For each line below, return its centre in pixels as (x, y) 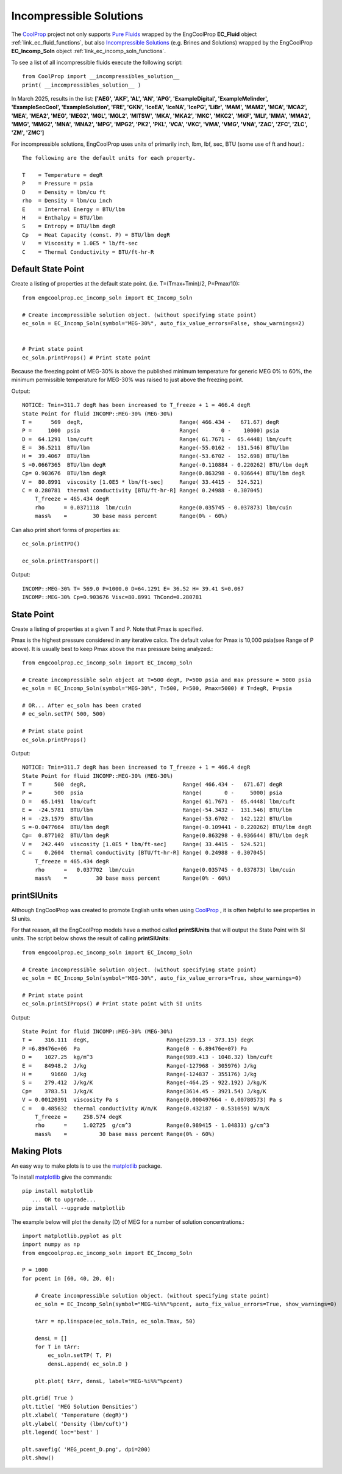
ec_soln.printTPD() (51, 544)
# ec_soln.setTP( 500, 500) (64, 714)
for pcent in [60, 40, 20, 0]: (69, 1278)
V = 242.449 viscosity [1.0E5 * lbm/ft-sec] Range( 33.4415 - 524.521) (144, 844)
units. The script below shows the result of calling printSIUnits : (91, 938)
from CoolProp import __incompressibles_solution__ (101, 77)
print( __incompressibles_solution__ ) (82, 85)
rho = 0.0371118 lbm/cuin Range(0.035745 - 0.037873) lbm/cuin (163, 507)
